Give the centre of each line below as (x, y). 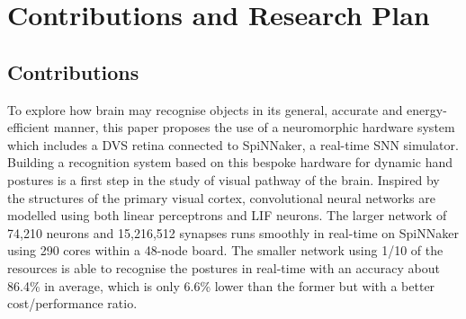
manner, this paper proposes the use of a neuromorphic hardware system (254, 127)
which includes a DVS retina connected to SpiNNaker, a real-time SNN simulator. (233, 144)
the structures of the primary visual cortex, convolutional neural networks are (221, 197)
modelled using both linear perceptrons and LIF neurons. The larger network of (227, 215)
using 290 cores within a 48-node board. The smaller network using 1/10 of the (225, 250)
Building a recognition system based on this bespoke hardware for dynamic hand (230, 162)
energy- (427, 109)
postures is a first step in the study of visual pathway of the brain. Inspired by (224, 179)
